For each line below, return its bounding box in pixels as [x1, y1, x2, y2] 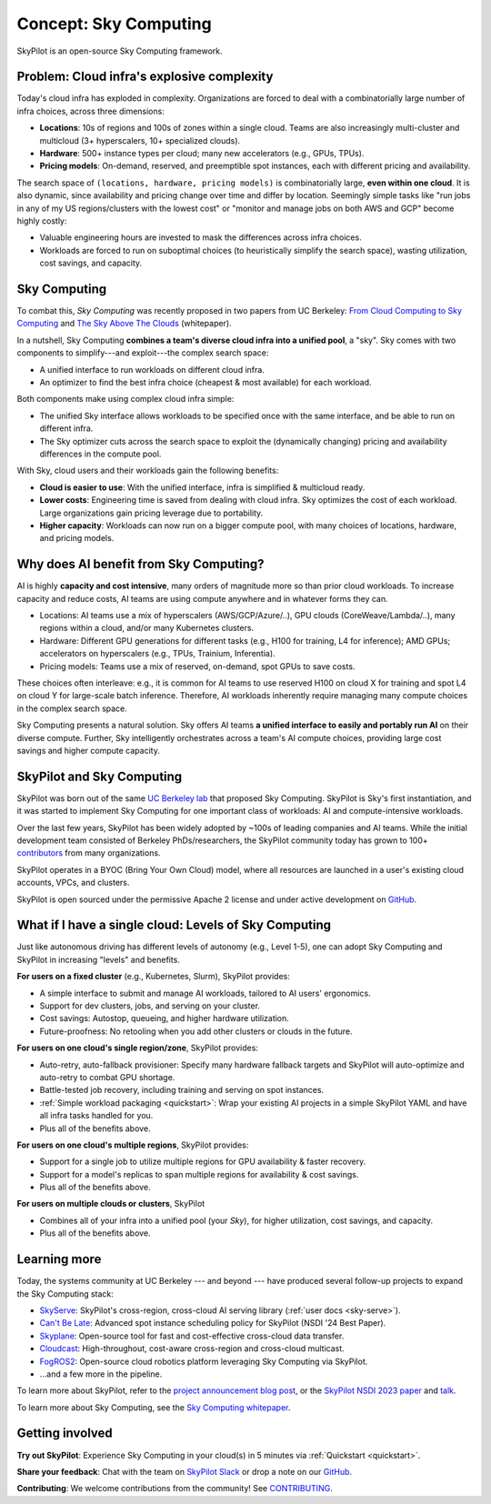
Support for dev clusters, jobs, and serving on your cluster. [39, 1000, 261, 1011]
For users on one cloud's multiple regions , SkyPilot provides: [16, 1139, 249, 1150]
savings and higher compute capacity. [16, 745, 161, 756]
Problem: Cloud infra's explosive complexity [16, 69, 274, 85]
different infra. [39, 423, 94, 434]
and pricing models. [39, 533, 115, 544]
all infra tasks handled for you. [39, 1110, 154, 1121]
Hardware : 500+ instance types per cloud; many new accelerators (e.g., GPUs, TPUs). [39, 148, 365, 159]
